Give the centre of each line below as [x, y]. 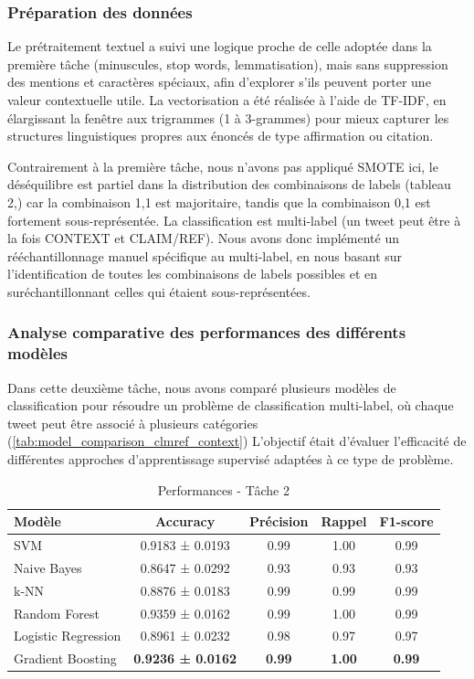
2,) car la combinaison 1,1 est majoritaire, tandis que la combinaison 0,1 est [219, 202]
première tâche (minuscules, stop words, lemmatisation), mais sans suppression [228, 64]
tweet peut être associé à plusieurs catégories [133, 423]
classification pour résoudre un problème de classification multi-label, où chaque [231, 405]
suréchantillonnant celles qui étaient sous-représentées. [159, 291]
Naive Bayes [48, 567]
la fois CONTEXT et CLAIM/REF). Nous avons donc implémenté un [203, 238]
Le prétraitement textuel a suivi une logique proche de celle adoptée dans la [220, 46]
